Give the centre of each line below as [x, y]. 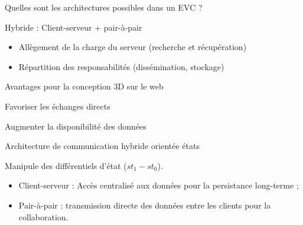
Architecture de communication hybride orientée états [102, 146]
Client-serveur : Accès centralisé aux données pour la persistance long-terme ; [159, 185]
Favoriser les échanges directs [58, 106]
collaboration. [43, 216]
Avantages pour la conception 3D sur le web [84, 86]
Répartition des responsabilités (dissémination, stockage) [121, 66]
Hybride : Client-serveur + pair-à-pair [74, 27]
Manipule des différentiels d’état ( [66, 165]
